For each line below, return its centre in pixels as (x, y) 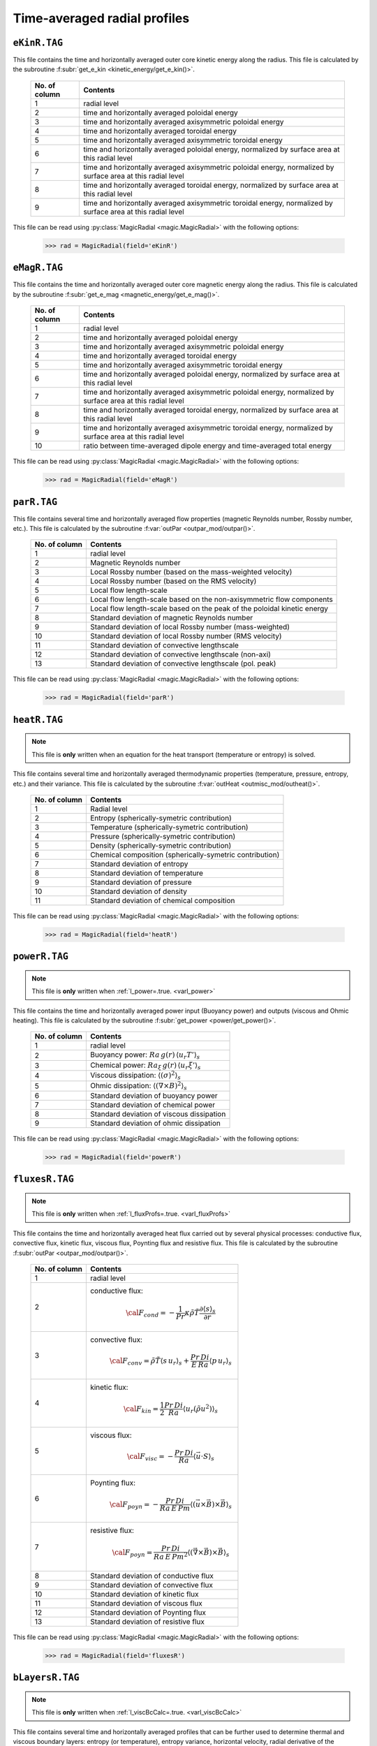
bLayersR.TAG (46, 1678)
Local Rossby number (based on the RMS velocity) (173, 581)
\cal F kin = (141, 1409)
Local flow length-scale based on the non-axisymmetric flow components (211, 599)
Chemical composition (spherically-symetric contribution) (185, 854)
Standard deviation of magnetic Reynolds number (171, 618)
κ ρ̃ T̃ (192, 1313)
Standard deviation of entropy (139, 864)
